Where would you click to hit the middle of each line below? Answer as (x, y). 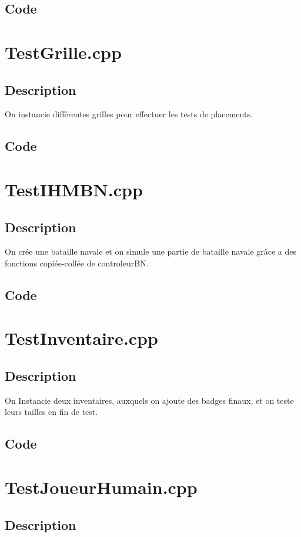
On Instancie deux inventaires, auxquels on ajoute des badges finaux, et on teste (149, 400)
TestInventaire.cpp (81, 338)
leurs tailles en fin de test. (51, 412)
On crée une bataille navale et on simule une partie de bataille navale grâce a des (151, 251)
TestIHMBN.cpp (74, 189)
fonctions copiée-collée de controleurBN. (77, 263)
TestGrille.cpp (63, 52)
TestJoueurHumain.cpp (101, 487)
